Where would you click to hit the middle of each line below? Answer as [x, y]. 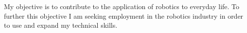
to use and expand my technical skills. [61, 25]
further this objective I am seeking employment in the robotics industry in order [124, 16]
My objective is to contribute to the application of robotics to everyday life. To [122, 6]
